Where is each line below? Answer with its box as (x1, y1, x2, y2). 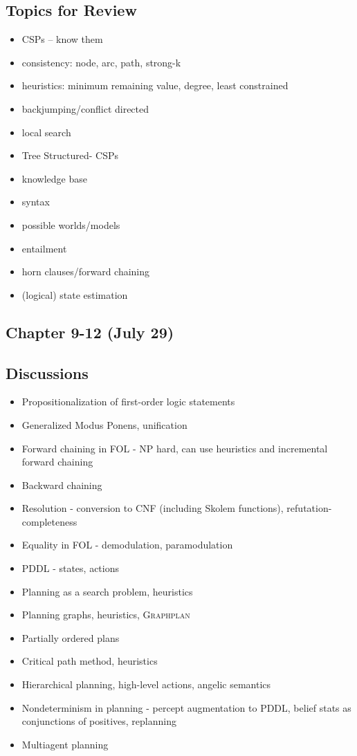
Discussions (6, 362, 89, 383)
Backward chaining (21, 477, 102, 492)
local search (21, 125, 71, 139)
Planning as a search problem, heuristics (21, 584, 193, 598)
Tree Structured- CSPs (21, 148, 119, 163)
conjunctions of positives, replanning (21, 714, 176, 728)
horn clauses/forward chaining (21, 264, 150, 279)
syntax (21, 194, 50, 209)
